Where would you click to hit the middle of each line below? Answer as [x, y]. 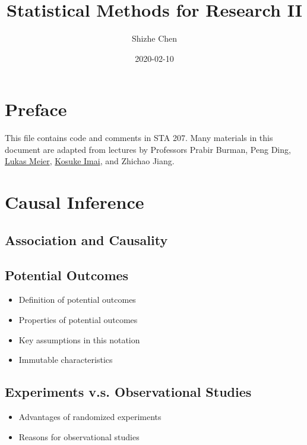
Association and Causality [86, 239]
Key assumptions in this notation [79, 339]
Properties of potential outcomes [78, 319]
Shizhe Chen [154, 38]
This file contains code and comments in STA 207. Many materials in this [139, 138]
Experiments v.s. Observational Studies [128, 392]
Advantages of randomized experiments [90, 416]
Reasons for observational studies [79, 436]
